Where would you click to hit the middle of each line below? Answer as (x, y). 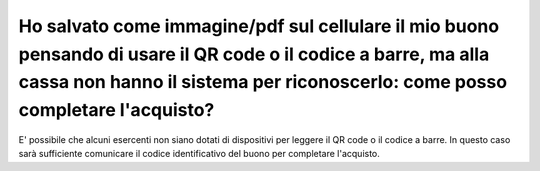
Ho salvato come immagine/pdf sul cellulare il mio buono (259, 26)
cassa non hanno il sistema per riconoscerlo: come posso (263, 82)
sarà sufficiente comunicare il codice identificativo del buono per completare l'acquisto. (199, 154)
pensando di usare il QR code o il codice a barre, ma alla (254, 54)
